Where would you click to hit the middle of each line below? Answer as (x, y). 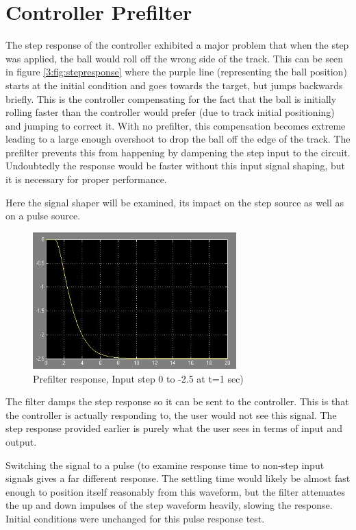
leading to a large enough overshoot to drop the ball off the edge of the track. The (178, 139)
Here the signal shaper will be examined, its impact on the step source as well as (175, 202)
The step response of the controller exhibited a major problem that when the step (177, 45)
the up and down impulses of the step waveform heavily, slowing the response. (169, 505)
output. (21, 441)
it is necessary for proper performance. (86, 179)
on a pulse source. (43, 216)
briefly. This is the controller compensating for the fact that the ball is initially (171, 98)
